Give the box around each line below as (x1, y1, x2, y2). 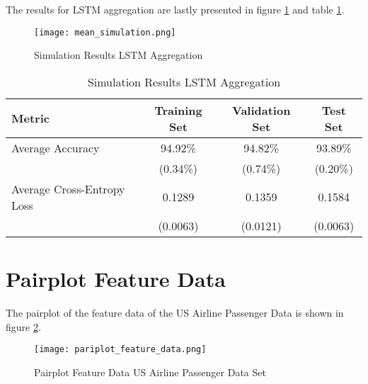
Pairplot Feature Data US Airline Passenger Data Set (34, 364, 266, 379)
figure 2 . (6, 319, 41, 334)
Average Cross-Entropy (11, 180, 125, 197)
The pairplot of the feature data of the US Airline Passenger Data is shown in (6, 305, 344, 320)
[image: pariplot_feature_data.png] (34, 344, 207, 355)
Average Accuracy (11, 139, 100, 156)
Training (154, 101, 202, 118)
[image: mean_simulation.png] (34, 27, 176, 38)
